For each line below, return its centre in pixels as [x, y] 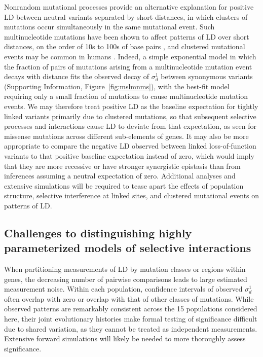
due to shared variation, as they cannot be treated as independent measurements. [131, 328]
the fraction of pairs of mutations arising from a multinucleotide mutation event [128, 66]
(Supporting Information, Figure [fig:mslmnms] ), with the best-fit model [117, 86]
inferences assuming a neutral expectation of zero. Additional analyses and [120, 176]
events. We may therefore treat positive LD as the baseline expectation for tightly [131, 106]
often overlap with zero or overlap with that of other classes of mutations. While [129, 298]
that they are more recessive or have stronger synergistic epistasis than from [122, 166]
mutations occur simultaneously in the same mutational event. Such [109, 27]
